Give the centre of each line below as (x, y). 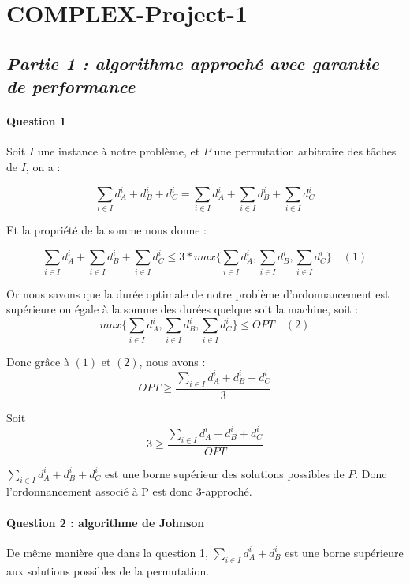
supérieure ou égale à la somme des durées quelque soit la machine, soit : (183, 309)
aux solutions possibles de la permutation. (108, 570)
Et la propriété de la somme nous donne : (106, 230)
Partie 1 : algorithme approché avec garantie (193, 63)
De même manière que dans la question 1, (107, 552)
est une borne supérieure (344, 552)
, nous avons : (172, 361)
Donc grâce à (38, 361)
